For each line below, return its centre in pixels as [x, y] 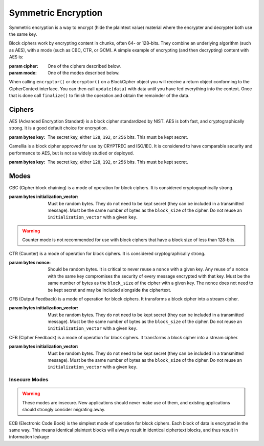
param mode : [23, 73]
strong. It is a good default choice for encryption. [58, 128]
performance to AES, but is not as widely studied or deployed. [72, 153]
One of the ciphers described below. [84, 66]
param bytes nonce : [30, 262]
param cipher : [24, 66]
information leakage [29, 437]
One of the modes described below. [84, 73]
